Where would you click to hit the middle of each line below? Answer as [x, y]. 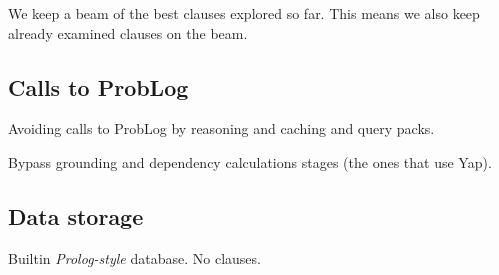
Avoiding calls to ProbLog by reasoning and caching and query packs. [221, 128]
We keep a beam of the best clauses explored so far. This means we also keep [244, 13]
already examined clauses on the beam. [128, 32]
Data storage [76, 215]
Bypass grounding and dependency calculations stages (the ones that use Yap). [250, 161]
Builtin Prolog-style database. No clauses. [134, 257]
